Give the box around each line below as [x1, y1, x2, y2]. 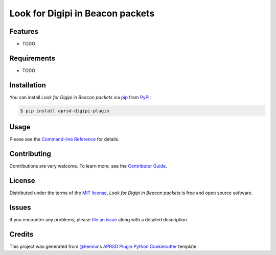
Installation [9, 81, 46, 89]
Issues [9, 203, 31, 212]
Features [9, 27, 38, 36]
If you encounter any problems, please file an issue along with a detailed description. [9, 217, 189, 223]
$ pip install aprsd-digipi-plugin [20, 108, 109, 113]
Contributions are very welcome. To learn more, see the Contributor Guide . [9, 163, 167, 169]
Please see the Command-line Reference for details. [9, 136, 120, 143]
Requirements [9, 54, 56, 62]
